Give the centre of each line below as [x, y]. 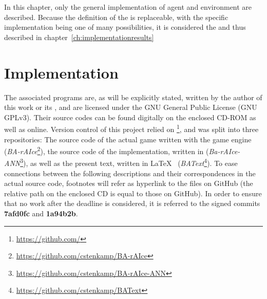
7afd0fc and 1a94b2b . [41, 213]
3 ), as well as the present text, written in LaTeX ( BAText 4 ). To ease [129, 162]
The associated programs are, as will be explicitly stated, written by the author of [133, 97]
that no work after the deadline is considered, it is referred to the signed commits [132, 203]
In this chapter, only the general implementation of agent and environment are [128, 7]
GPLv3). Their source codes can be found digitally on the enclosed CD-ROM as [130, 117]
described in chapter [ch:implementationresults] [79, 37]
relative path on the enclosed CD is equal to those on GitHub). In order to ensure [133, 193]
